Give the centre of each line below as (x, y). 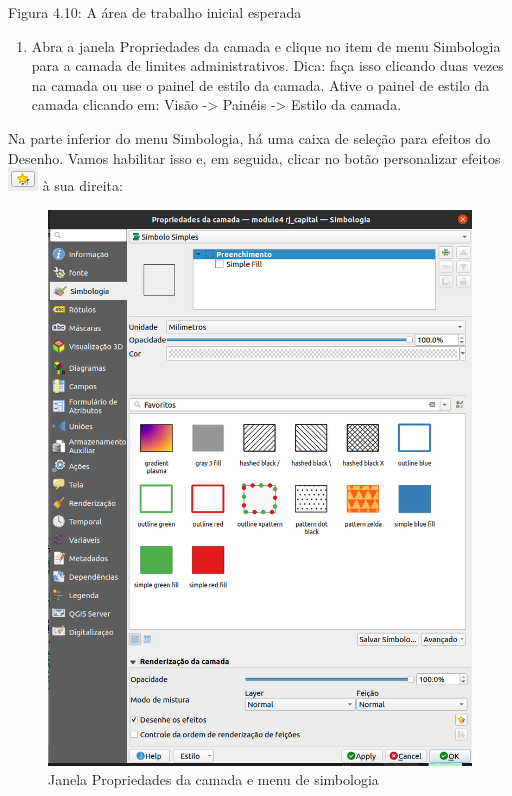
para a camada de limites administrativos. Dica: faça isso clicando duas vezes (267, 65)
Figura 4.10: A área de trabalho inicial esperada (155, 12)
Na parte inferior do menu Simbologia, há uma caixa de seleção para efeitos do (249, 137)
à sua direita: (82, 185)
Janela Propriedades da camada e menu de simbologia (213, 779)
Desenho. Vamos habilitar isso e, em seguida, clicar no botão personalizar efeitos (254, 157)
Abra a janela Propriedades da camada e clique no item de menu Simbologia (266, 45)
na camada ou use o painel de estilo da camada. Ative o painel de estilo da (260, 84)
